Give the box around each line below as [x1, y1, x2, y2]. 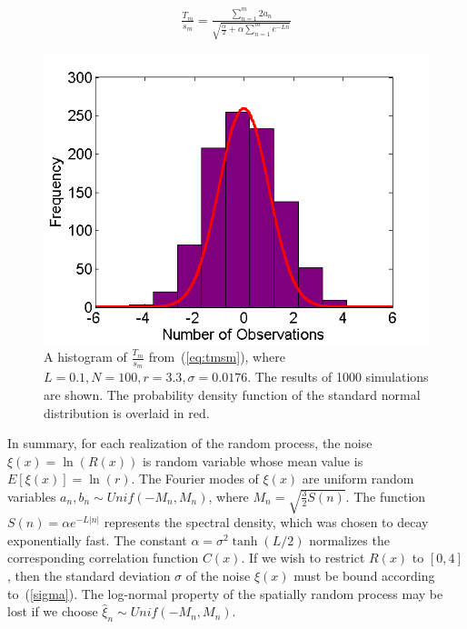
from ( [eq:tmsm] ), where [148, 347, 285, 366]
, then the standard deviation [7, 565, 171, 584]
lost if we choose [7, 602, 98, 621]
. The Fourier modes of [131, 469, 259, 488]
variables [7, 486, 56, 505]
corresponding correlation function [7, 548, 199, 567]
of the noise [185, 565, 251, 584]
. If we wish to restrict [241, 548, 365, 567]
